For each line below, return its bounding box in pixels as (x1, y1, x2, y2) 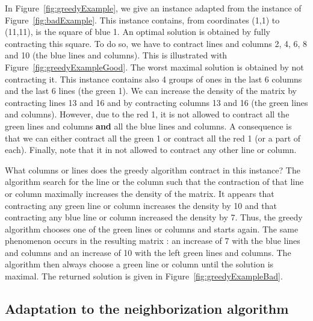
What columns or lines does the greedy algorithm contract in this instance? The (5, 163, 300, 176)
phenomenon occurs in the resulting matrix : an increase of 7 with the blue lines (5, 234, 300, 247)
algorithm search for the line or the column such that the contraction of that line (5, 175, 304, 188)
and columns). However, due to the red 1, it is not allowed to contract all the (5, 108, 290, 120)
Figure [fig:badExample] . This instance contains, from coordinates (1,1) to (5, 13, 280, 26)
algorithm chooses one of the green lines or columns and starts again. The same (5, 222, 299, 235)
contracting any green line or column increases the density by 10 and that (5, 199, 277, 211)
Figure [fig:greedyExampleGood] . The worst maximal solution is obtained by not (5, 60, 304, 73)
